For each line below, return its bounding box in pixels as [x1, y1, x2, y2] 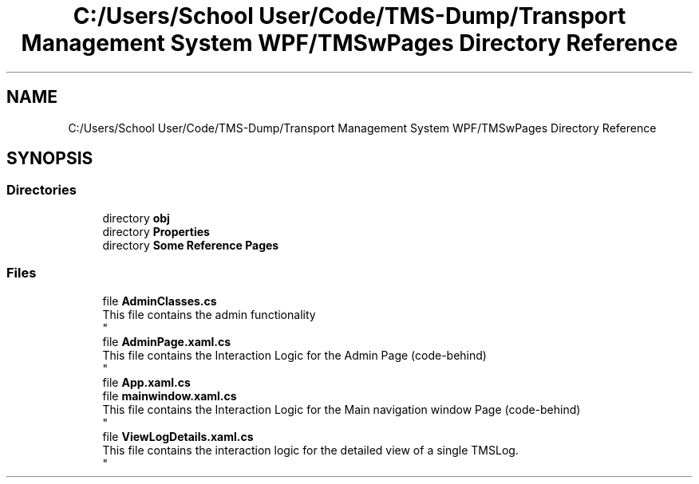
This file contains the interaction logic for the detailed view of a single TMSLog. [102, 443, 519, 457]
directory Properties [102, 224, 210, 238]
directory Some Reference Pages [102, 238, 279, 252]
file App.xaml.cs [102, 375, 191, 389]
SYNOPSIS [6, 148, 93, 169]
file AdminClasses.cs [102, 293, 217, 308]
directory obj [102, 211, 170, 225]
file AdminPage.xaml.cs [102, 334, 231, 348]
